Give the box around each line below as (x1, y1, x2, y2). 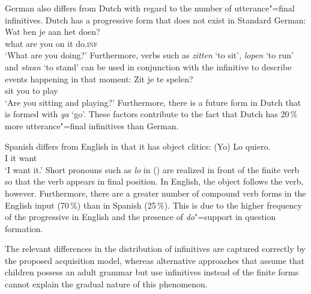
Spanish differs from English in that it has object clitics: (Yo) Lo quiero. (5, 139, 271, 152)
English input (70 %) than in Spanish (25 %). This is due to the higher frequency (5, 198, 302, 211)
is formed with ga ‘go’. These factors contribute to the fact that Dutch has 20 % (5, 108, 298, 120)
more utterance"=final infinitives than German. (5, 119, 179, 132)
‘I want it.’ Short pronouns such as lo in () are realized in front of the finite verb (5, 163, 300, 176)
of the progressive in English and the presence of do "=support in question (5, 210, 276, 223)
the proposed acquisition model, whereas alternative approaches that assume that (5, 254, 305, 266)
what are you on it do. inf (5, 37, 98, 49)
